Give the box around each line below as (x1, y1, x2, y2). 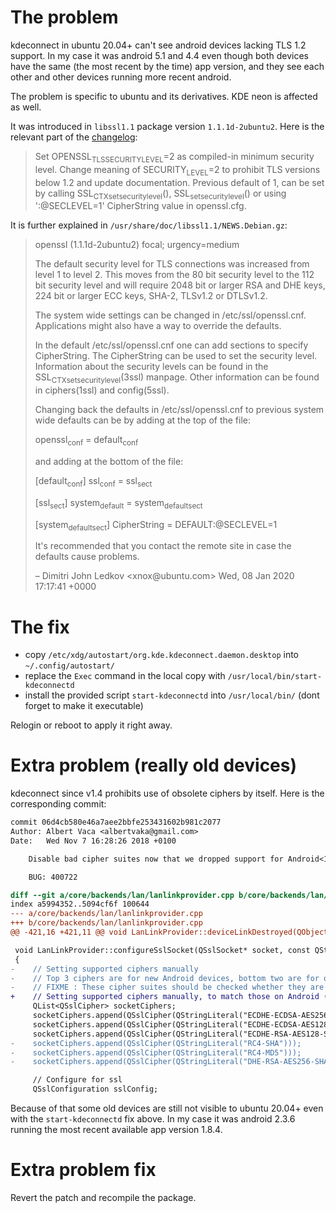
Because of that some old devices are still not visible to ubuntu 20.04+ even (10, 1102, 324, 1115)
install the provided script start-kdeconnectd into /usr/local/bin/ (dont (24, 689, 320, 701)
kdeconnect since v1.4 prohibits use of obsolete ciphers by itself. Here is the (10, 787, 325, 800)
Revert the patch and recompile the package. (10, 1192, 197, 1203)
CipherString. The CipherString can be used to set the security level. (34, 350, 318, 362)
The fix (10, 616, 70, 638)
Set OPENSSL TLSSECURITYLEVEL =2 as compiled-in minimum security (34, 150, 315, 165)
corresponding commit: (10, 798, 107, 810)
